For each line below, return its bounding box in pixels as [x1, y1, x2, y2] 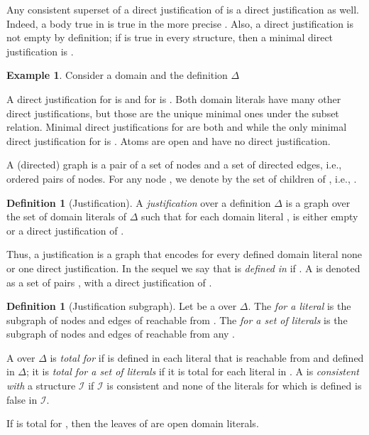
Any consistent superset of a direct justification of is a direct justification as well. [6, 2, 359, 16]
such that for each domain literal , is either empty [141, 209, 358, 224]
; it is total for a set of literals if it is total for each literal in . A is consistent [26, 364, 359, 379]
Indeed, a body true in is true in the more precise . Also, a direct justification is [6, 16, 354, 31]
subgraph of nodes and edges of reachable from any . [6, 326, 235, 341]
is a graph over [285, 195, 351, 210]
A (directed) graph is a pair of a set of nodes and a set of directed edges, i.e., [6, 157, 342, 172]
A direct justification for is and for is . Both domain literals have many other [6, 91, 341, 106]
